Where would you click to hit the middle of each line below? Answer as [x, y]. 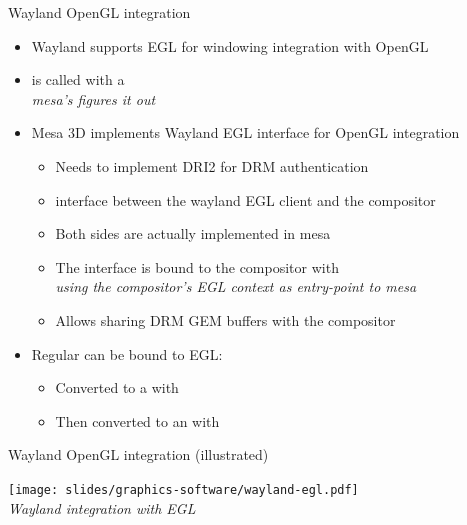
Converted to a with [117, 387]
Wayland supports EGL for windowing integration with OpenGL [230, 45]
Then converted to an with [137, 420]
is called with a [78, 79]
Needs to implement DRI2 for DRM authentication [212, 165]
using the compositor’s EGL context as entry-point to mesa [236, 286]
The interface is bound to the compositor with [197, 266]
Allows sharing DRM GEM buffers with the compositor [225, 319]
